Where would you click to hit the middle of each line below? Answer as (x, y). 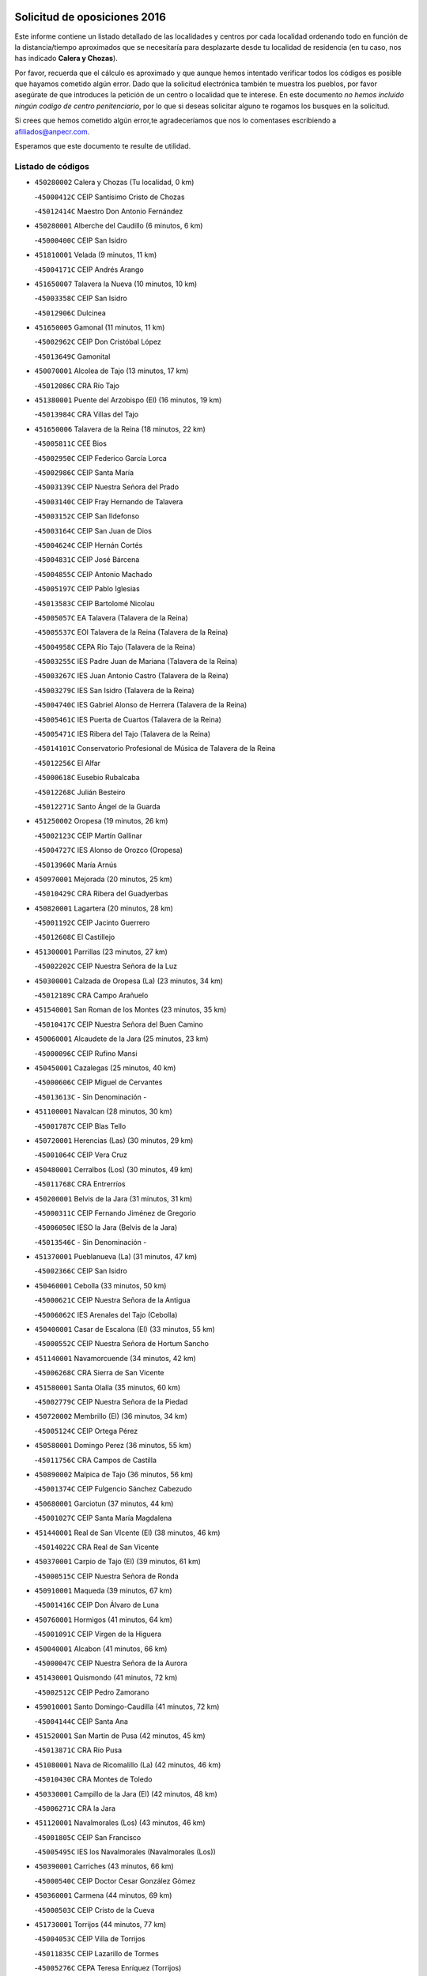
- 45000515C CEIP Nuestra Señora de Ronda (107, 1576)
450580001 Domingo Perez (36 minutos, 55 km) (113, 1446)
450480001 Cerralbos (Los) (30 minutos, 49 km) (113, 1169)
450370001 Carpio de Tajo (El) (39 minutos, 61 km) (118, 1562)
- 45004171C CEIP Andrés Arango (89, 270)
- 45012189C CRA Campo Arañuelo (91, 995)
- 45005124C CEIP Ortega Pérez (86, 1431)
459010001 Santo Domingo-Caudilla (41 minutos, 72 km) (127, 1706)
